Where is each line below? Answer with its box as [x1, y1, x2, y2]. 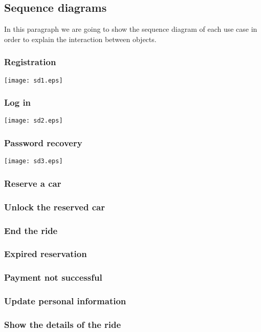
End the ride [4, 224, 58, 237]
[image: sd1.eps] [4, 76, 63, 84]
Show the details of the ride [4, 318, 121, 330]
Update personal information [4, 295, 126, 307]
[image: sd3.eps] [4, 158, 63, 165]
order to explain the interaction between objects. [4, 33, 157, 44]
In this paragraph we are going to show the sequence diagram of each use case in [4, 24, 257, 34]
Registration [4, 55, 56, 68]
